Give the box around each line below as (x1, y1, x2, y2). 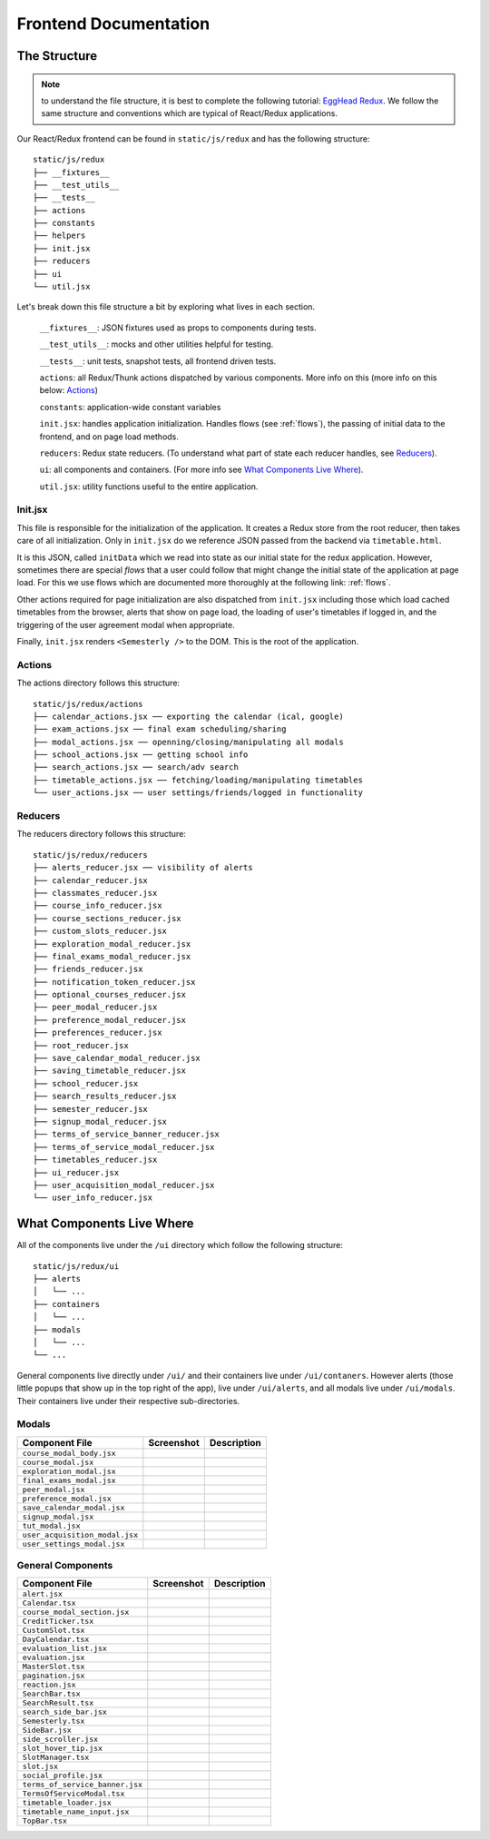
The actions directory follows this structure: (16, 677, 181, 689)
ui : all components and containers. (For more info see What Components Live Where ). (39, 464, 364, 476)
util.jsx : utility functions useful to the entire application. (39, 481, 259, 492)
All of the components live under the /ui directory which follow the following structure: (16, 1240, 344, 1251)
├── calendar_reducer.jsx (33, 875, 149, 885)
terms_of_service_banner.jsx (22, 1780, 143, 1790)
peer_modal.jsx (22, 1484, 85, 1494)
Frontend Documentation (16, 14, 211, 34)
